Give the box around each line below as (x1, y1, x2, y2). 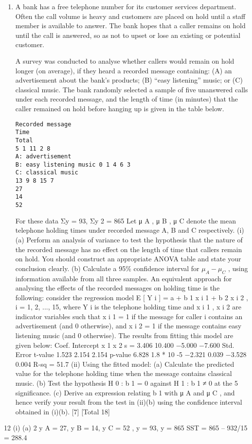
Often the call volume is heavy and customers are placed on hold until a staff (15, 11, 246, 21)
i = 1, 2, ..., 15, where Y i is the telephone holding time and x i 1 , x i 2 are (15, 302, 241, 312)
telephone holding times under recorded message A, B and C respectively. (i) (15, 225, 244, 235)
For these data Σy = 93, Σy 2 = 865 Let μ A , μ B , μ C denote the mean (15, 215, 236, 225)
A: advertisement (15, 153, 72, 160)
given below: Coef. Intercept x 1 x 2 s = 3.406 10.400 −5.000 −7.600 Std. (15, 340, 234, 350)
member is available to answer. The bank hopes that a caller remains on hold (15, 20, 246, 31)
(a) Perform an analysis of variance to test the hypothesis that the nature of (15, 234, 243, 244)
